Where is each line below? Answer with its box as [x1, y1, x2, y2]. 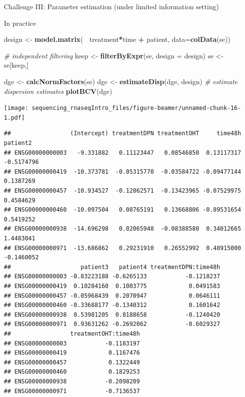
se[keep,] [4, 60, 29, 70]
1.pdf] [4, 114, 25, 121]
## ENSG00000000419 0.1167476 [4, 349, 140, 357]
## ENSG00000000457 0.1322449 [4, 359, 140, 366]
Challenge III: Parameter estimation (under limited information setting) [4, 1, 219, 11]
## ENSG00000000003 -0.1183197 [4, 340, 140, 347]
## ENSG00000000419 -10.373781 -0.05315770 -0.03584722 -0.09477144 [4, 168, 241, 175]
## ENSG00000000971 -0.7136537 [4, 387, 140, 395]
